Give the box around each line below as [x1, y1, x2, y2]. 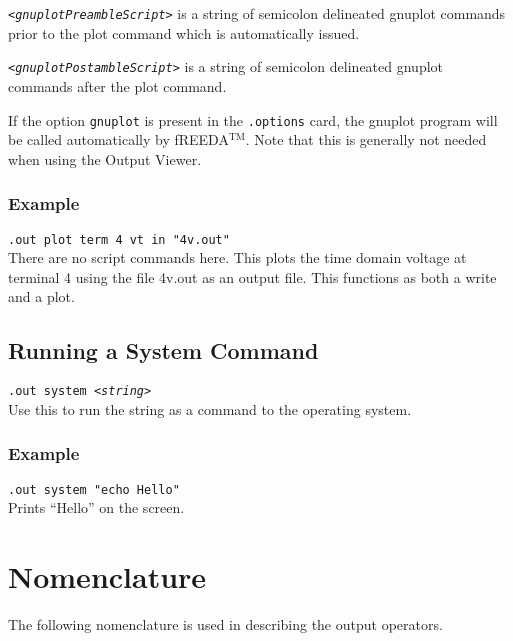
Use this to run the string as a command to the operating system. [8, 398, 412, 419]
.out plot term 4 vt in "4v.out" [8, 232, 230, 247]
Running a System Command [8, 335, 319, 366]
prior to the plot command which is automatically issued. [8, 22, 360, 43]
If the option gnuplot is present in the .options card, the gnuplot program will [8, 109, 498, 130]
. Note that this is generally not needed [245, 129, 487, 150]
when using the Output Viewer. [8, 148, 202, 169]
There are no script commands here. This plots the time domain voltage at [8, 247, 467, 268]
